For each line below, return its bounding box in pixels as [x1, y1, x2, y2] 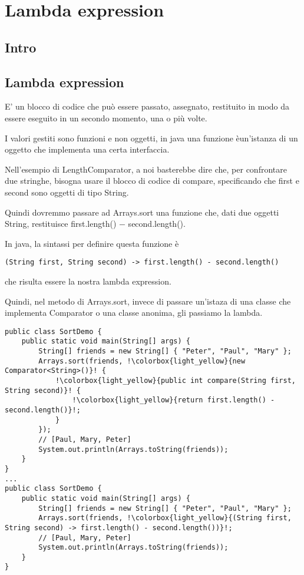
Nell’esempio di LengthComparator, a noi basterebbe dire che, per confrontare [5, 163, 287, 175]
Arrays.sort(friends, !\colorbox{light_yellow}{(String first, [38, 514, 292, 523]
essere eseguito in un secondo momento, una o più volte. [5, 111, 207, 124]
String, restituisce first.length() [5, 217, 117, 230]
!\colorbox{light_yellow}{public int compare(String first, [55, 376, 296, 385]
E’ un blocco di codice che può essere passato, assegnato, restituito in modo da [5, 100, 289, 113]
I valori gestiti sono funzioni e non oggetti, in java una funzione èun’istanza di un [5, 131, 298, 144]
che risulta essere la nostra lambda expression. [5, 275, 171, 287]
